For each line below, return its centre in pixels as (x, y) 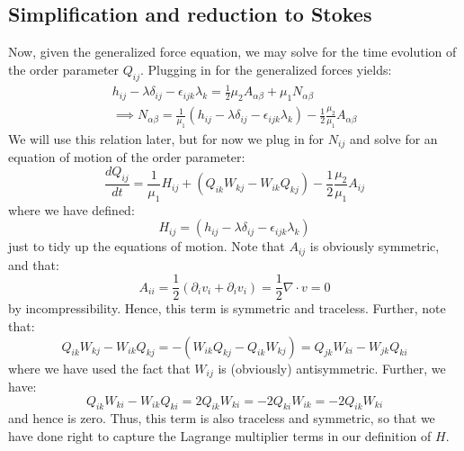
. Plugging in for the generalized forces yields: (266, 69)
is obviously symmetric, (375, 246)
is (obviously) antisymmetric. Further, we (332, 368)
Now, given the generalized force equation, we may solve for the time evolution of (232, 52)
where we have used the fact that (99, 368)
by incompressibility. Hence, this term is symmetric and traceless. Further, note (227, 308)
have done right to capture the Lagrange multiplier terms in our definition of (220, 436)
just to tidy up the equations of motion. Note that (147, 246)
